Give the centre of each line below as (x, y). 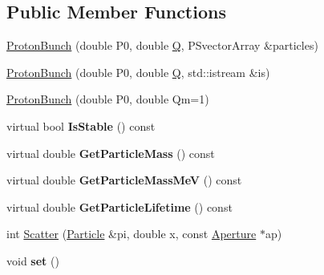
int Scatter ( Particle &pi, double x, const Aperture (132, 234)
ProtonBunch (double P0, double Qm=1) (108, 99)
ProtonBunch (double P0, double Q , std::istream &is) (138, 72)
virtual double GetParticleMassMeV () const (124, 180)
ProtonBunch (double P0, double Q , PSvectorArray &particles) (162, 45)
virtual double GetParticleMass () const (111, 153)
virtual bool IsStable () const (81, 125)
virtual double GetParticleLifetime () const (119, 206)
